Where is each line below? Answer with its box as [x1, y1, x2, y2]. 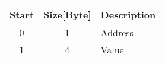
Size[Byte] [43, 8, 91, 21]
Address [100, 25, 134, 39]
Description [100, 8, 156, 21]
